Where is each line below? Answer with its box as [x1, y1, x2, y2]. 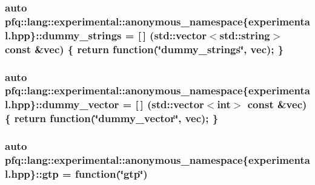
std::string [219, 27, 270, 42]
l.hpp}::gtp [5, 166, 59, 181]
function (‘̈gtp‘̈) [75, 166, 148, 181]
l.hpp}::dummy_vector [5, 97, 119, 112]
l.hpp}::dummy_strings [5, 27, 122, 42]
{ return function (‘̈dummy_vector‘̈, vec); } [5, 111, 219, 126]
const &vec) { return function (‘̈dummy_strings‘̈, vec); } [5, 41, 284, 56]
